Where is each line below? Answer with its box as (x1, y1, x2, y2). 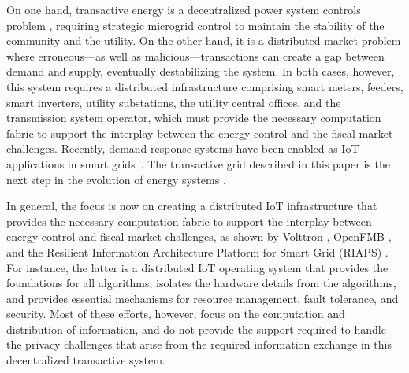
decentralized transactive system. (6, 352, 165, 368)
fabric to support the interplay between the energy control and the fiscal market (6, 124, 393, 141)
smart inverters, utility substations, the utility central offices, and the (6, 94, 341, 110)
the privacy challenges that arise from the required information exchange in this (6, 336, 392, 353)
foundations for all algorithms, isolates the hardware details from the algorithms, (6, 275, 396, 291)
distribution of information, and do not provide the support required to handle (6, 320, 386, 337)
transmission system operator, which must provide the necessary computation (6, 109, 381, 126)
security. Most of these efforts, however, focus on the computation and (6, 305, 345, 322)
